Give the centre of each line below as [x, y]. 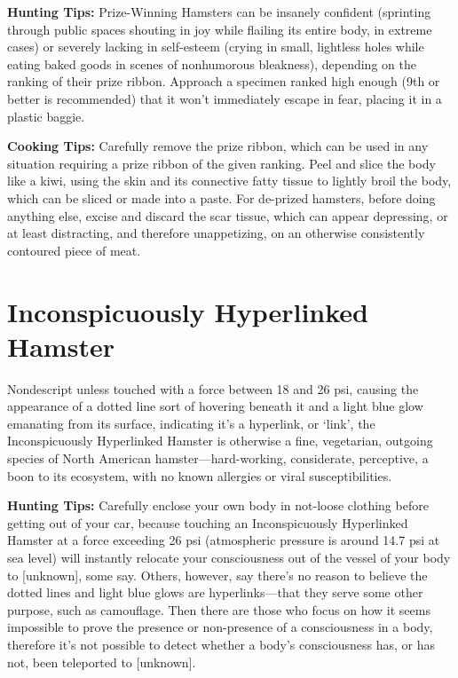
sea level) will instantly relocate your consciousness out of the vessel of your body [229, 557]
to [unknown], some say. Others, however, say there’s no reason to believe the [217, 575]
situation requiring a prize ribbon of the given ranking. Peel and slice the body [221, 163]
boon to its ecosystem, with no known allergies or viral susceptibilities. [200, 475]
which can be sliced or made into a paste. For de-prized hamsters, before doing [221, 197]
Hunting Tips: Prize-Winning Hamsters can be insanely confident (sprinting [219, 12]
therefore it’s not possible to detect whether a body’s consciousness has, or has [221, 644]
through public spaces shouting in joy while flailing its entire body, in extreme [220, 29]
